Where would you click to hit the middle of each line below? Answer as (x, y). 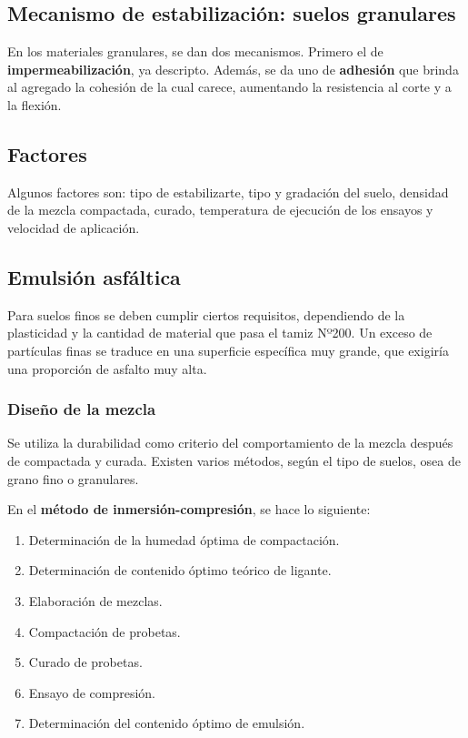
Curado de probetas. (85, 662)
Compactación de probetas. (105, 631)
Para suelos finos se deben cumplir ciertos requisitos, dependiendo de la (206, 314)
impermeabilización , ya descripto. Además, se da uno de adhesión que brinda (233, 69)
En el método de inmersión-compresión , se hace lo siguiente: (189, 509)
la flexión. (35, 104)
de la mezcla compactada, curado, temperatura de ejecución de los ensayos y (220, 210)
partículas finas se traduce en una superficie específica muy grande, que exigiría (228, 350)
